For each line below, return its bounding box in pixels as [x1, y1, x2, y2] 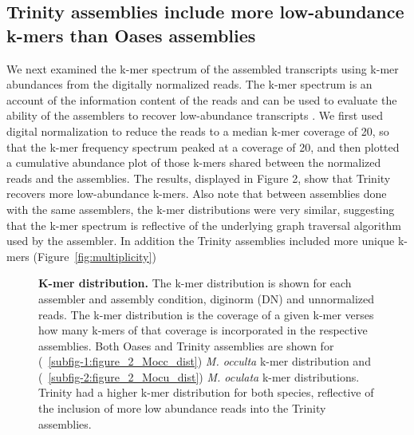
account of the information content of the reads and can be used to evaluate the [6, 91, 397, 108]
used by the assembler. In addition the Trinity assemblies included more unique [6, 232, 395, 249]
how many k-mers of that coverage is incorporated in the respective [38, 322, 368, 338]
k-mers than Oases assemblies [6, 22, 256, 47]
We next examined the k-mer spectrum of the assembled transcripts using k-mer [6, 60, 399, 77]
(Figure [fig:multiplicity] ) [33, 247, 156, 264]
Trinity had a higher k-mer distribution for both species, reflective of [38, 384, 374, 401]
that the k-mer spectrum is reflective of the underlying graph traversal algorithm [6, 216, 401, 233]
